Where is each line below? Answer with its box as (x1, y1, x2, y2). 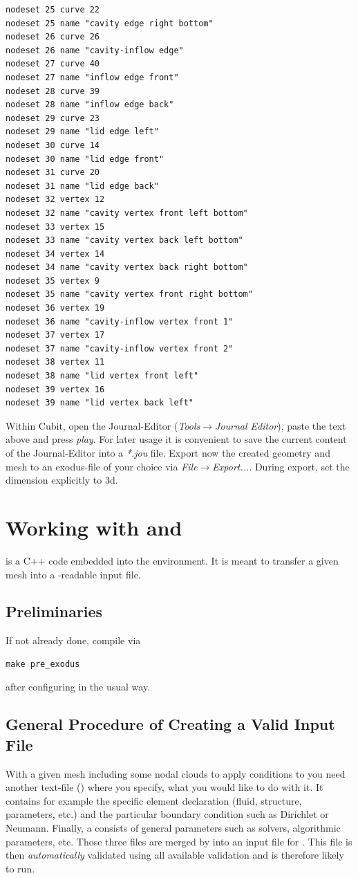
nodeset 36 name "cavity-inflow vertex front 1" (6, 316, 234, 327)
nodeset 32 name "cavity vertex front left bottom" (6, 208, 248, 218)
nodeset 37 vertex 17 (6, 330, 105, 340)
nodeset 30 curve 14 (6, 140, 100, 150)
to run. (6, 861, 35, 875)
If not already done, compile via (6, 633, 141, 648)
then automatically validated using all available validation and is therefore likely (6, 848, 344, 862)
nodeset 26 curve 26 (6, 32, 100, 42)
